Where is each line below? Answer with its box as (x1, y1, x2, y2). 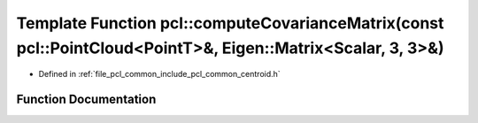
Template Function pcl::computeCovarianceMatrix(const (16, 13, 444, 33)
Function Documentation (16, 92, 157, 107)
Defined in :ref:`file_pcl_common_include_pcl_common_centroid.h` (38, 69, 281, 80)
